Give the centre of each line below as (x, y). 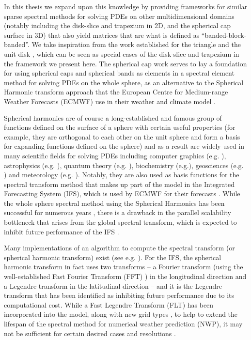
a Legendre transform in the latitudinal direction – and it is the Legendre (113, 286)
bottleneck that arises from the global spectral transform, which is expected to (120, 222)
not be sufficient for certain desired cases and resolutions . (90, 333)
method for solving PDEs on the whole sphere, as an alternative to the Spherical (124, 82)
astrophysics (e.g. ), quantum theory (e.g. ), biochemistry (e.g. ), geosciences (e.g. (124, 165)
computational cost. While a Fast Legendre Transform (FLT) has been (109, 304)
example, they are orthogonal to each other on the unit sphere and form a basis (122, 136)
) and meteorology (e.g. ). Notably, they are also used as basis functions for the (122, 175)
